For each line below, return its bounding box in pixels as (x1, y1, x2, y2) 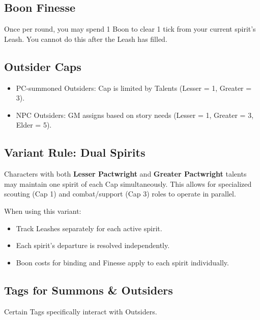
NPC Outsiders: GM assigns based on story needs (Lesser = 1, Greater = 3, (16, 109, 254, 120)
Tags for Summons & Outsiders (4, 282, 173, 298)
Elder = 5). (16, 119, 52, 130)
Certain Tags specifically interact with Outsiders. (4, 306, 157, 316)
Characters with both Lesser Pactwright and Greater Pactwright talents (4, 168, 247, 179)
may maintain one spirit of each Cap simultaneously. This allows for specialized (4, 178, 252, 189)
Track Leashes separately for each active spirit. (16, 223, 162, 233)
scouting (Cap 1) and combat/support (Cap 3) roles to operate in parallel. (4, 188, 236, 199)
